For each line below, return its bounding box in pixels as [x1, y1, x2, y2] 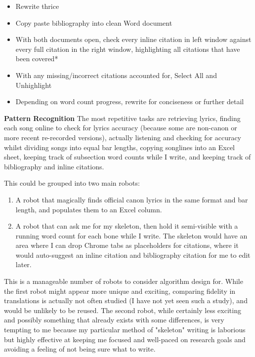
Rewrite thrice [15, 1, 59, 11]
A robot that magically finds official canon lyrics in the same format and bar [15, 194, 248, 204]
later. [15, 259, 32, 270]
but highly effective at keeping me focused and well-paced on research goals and [4, 334, 246, 344]
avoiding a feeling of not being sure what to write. [4, 344, 156, 354]
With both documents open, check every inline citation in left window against [15, 34, 252, 44]
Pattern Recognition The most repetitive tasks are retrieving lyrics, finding [4, 113, 241, 123]
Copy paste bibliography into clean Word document [15, 17, 172, 28]
